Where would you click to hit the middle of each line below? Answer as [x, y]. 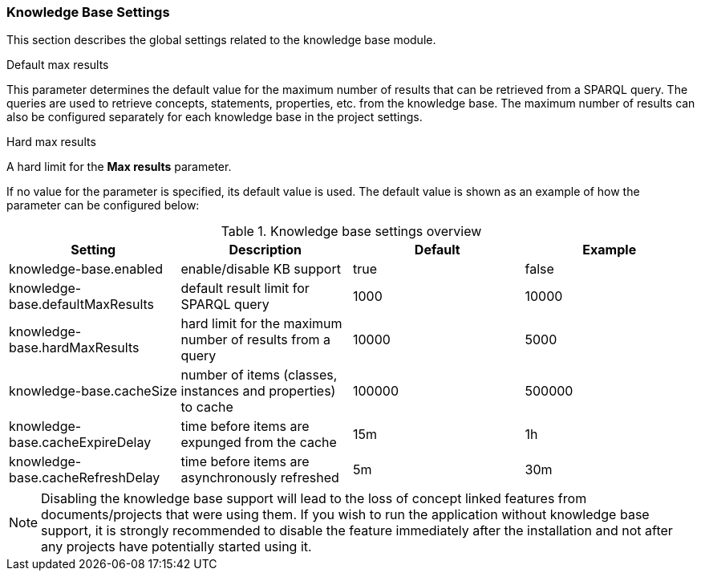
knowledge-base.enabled [86, 269]
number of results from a [255, 340]
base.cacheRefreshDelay [85, 478]
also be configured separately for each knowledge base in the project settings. [215, 117]
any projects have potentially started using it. [176, 547]
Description [265, 250]
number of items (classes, [259, 375]
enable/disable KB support [261, 269]
